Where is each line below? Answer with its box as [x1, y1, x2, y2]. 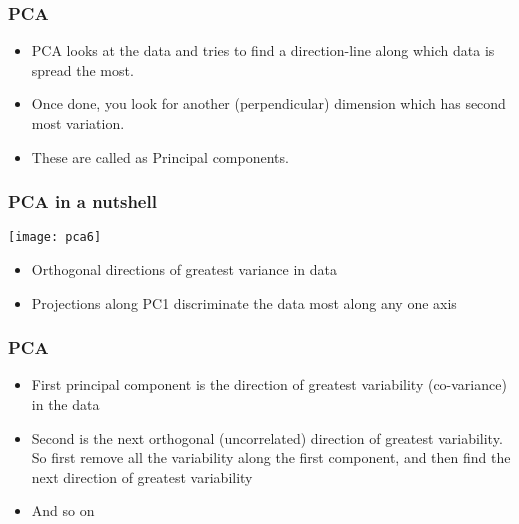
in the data [31, 394, 100, 415]
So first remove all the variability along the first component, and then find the [31, 447, 511, 468]
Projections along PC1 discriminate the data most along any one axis [31, 292, 457, 313]
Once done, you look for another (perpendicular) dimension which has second [31, 93, 506, 114]
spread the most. [31, 59, 134, 80]
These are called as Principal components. [31, 146, 289, 167]
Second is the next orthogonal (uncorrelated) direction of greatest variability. [31, 427, 503, 448]
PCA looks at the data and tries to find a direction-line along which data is [31, 40, 495, 61]
